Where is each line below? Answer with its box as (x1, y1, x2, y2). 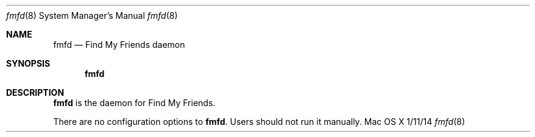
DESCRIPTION (6, 87, 65, 98)
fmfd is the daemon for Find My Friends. (53, 98, 216, 108)
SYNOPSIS (6, 58, 51, 68)
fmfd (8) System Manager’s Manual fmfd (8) (6, 10, 178, 21)
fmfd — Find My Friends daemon (53, 39, 185, 50)
